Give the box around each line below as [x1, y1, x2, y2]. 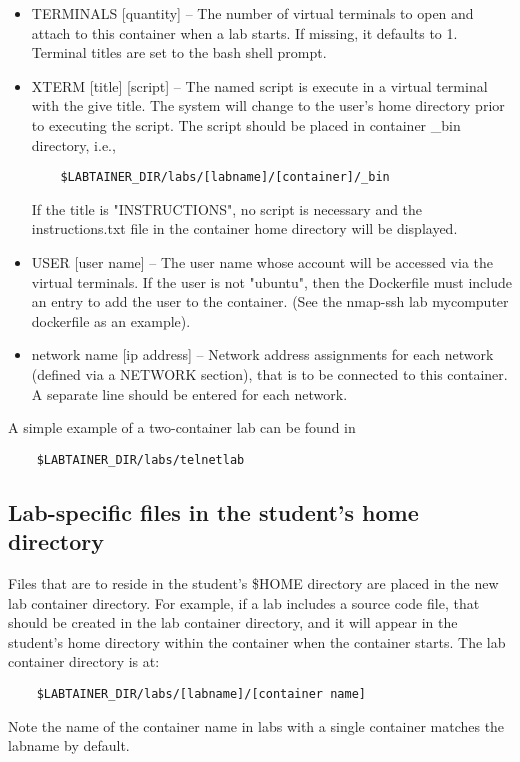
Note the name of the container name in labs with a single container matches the [8, 715, 505, 736]
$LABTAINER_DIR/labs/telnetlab [36, 452, 245, 467]
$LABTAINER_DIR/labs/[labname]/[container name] [36, 686, 366, 701]
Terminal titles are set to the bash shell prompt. [31, 42, 327, 63]
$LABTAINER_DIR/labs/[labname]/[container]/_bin [60, 170, 390, 185]
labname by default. [8, 735, 130, 756]
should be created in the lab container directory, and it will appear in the [8, 612, 458, 633]
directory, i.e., [31, 134, 116, 155]
